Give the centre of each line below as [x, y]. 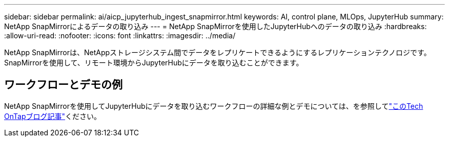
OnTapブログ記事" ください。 [53, 116]
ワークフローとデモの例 [63, 85]
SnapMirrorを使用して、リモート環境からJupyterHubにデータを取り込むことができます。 [154, 63]
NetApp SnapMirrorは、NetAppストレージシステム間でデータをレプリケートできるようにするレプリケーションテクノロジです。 [218, 52]
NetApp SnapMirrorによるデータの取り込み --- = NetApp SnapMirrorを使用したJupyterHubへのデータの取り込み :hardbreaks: [216, 26]
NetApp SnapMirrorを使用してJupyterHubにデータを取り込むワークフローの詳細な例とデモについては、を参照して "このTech [214, 106]
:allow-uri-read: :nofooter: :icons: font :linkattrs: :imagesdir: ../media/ [120, 36]
